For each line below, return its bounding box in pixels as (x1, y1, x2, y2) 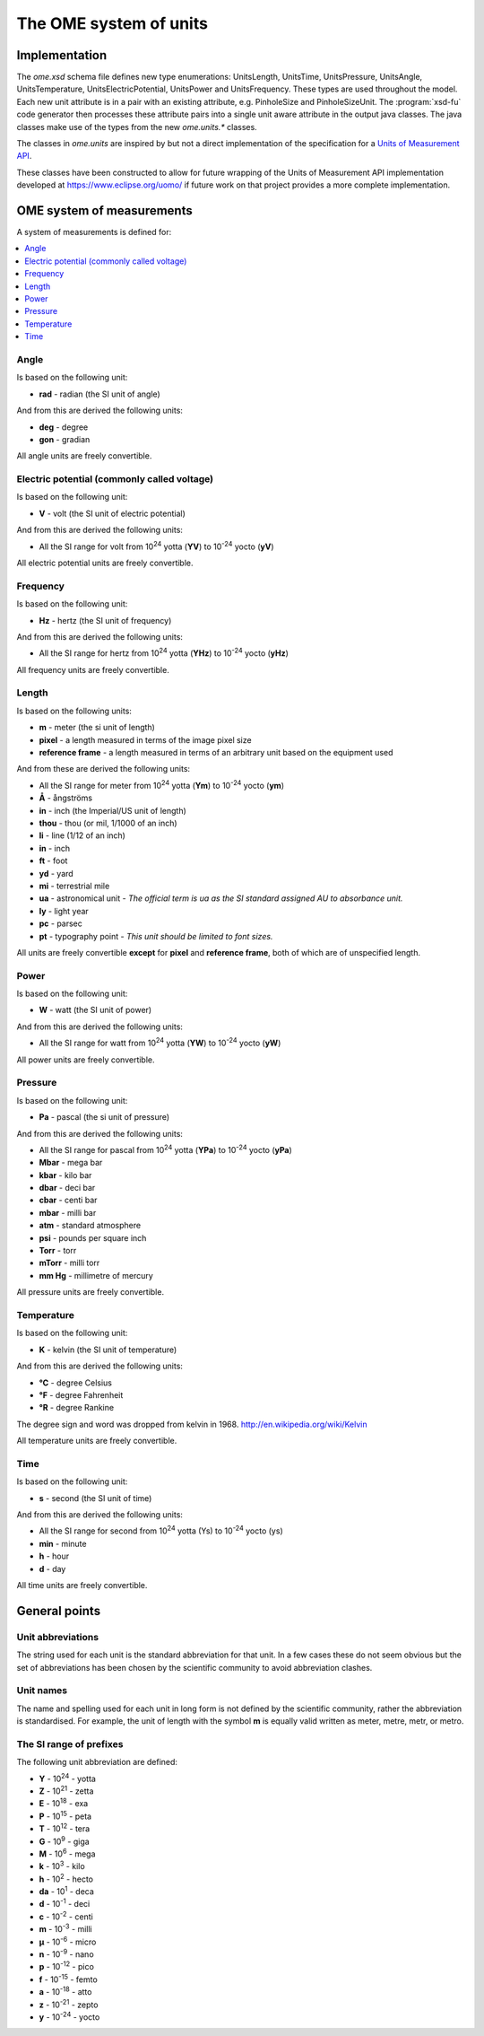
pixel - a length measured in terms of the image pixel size (39, 734, 252, 745)
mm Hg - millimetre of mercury (39, 1270, 154, 1280)
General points (16, 1603, 101, 1619)
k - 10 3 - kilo (39, 1859, 85, 1872)
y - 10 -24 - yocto (39, 2010, 100, 2023)
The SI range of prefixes (16, 1737, 124, 1750)
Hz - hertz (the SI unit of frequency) (39, 615, 172, 625)
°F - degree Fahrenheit (39, 1389, 124, 1400)
